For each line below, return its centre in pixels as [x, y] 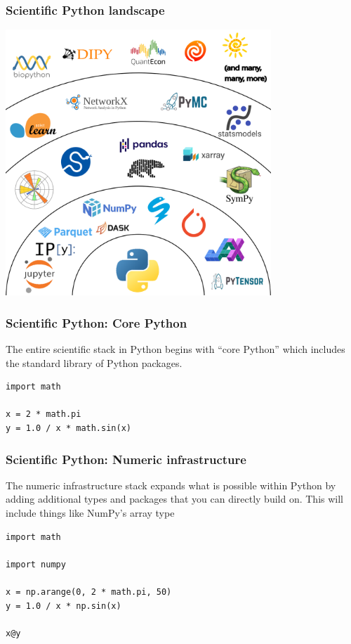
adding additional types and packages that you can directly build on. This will [174, 499]
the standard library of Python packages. [94, 362]
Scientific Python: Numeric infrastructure [126, 459]
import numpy [36, 564]
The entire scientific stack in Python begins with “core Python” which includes [175, 349]
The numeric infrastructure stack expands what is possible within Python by [171, 485]
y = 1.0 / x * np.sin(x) [64, 606]
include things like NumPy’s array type [90, 513]
